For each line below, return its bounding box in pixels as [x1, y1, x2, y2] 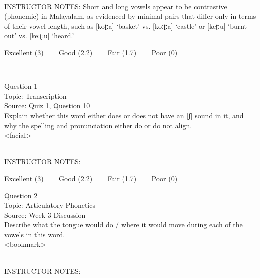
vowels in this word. [4, 229, 65, 239]
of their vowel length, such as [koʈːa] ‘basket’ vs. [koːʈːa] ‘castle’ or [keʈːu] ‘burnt [4, 20, 247, 31]
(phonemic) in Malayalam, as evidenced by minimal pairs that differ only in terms [4, 11, 256, 21]
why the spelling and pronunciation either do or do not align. [4, 120, 192, 130]
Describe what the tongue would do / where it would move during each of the [4, 219, 243, 230]
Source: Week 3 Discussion [4, 209, 86, 220]
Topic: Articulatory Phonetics [4, 200, 95, 210]
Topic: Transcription [4, 90, 67, 101]
